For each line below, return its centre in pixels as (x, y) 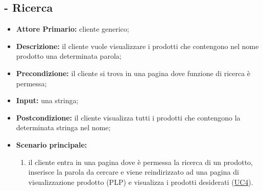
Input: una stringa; (47, 100)
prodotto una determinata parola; (69, 56)
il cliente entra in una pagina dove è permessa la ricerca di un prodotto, (140, 162)
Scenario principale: (52, 144)
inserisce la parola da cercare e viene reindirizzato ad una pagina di (134, 172)
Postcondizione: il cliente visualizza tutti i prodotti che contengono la (128, 117)
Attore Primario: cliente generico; (73, 29)
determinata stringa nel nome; (63, 127)
